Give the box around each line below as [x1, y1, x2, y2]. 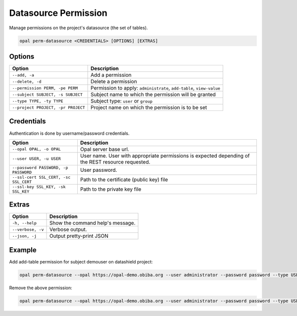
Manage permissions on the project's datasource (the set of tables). [9, 25, 148, 31]
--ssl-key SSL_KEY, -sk [12, 184, 66, 189]
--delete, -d [12, 79, 42, 84]
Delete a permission [91, 78, 137, 85]
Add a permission [91, 72, 132, 79]
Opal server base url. [80, 146, 130, 153]
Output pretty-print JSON [49, 233, 108, 240]
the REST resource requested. [80, 158, 150, 165]
